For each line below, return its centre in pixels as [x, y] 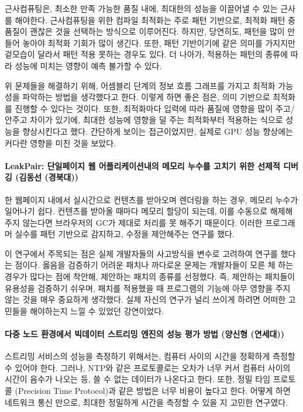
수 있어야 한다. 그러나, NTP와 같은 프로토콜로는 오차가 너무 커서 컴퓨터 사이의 [148, 367]
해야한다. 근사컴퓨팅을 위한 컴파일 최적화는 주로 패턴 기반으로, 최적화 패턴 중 [155, 20]
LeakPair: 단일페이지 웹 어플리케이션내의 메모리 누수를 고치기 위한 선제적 [142, 165]
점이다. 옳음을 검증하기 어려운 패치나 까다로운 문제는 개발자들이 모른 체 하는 [154, 265]
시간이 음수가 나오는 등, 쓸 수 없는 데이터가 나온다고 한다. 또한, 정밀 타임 [138, 379]
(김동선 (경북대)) [47, 177]
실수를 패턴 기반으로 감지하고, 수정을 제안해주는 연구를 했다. [125, 234]
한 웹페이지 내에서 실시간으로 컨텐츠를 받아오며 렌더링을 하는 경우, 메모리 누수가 [151, 199]
